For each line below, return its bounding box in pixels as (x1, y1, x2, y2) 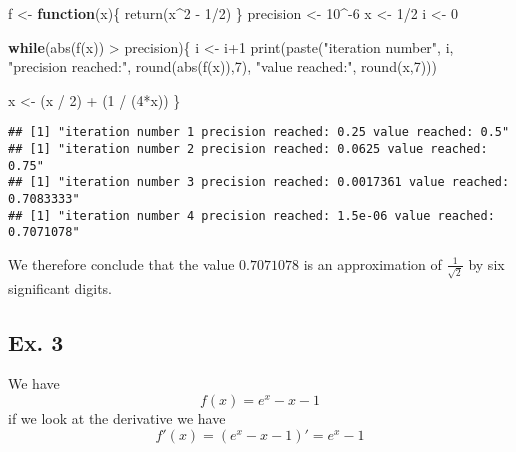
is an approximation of (303, 253, 442, 274)
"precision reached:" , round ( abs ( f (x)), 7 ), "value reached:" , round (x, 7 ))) (8, 56, 438, 77)
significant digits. (8, 277, 113, 298)
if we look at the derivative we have (8, 408, 226, 429)
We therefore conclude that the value (8, 253, 235, 274)
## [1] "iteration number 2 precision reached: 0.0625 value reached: (8, 142, 488, 157)
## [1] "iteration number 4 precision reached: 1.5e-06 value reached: (8, 208, 495, 223)
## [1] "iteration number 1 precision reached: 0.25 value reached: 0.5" (8, 125, 510, 140)
